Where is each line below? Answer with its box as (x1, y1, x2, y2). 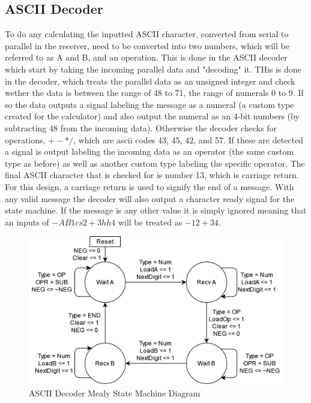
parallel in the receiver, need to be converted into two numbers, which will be (5, 39, 289, 52)
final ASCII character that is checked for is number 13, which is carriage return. (5, 169, 299, 181)
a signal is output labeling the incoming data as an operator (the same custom (5, 145, 294, 158)
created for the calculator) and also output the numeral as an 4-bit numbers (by (5, 110, 300, 122)
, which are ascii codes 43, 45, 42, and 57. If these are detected (73, 133, 304, 146)
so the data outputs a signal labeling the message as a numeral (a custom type (5, 98, 294, 110)
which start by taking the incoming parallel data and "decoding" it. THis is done (5, 62, 301, 75)
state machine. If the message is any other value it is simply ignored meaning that (5, 204, 307, 216)
